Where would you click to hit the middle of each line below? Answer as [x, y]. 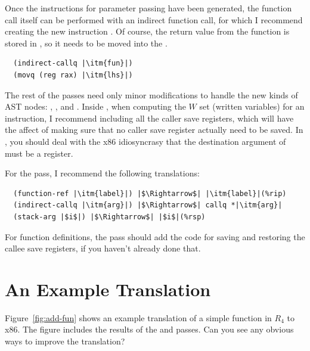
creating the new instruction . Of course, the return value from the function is [147, 31]
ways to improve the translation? [65, 341]
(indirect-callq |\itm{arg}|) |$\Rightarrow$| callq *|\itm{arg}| [148, 205]
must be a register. [39, 153]
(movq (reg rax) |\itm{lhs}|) [73, 75]
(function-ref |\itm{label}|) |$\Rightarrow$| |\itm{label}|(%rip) [150, 193]
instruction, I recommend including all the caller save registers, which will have [149, 118]
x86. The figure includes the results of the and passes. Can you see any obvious [149, 329]
